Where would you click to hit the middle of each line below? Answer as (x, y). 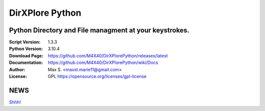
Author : (17, 69)
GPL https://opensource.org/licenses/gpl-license (97, 77)
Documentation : (26, 63)
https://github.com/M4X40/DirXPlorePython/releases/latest (108, 55)
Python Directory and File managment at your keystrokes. (99, 30)
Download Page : (26, 55)
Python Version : (26, 49)
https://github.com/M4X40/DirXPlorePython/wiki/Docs (103, 63)
